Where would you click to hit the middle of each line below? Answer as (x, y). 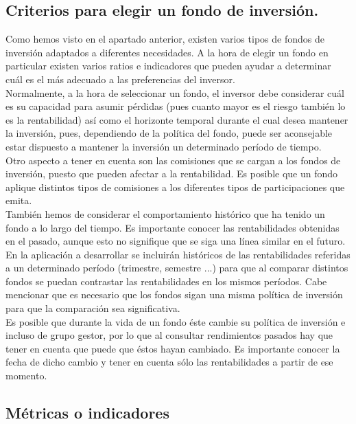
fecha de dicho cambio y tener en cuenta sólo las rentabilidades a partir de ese (169, 362)
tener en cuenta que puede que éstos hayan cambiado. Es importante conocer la (173, 348)
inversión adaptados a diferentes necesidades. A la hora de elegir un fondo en (167, 52)
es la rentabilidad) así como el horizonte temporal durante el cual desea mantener (177, 119)
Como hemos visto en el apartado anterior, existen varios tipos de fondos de (165, 39)
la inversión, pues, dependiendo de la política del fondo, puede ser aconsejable (169, 133)
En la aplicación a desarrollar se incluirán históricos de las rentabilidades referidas (178, 254)
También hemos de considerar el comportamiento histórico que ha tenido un (165, 213)
